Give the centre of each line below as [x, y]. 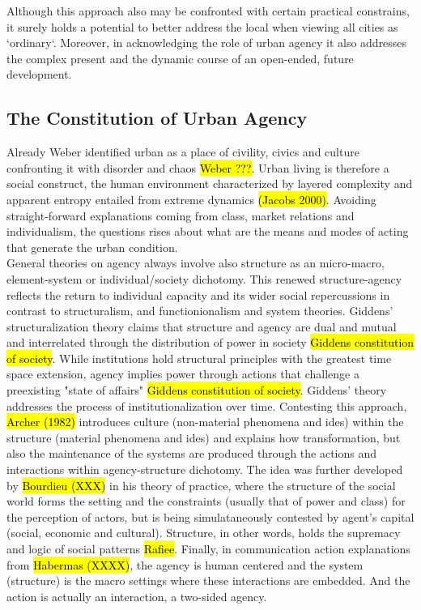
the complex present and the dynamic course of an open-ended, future [180, 58]
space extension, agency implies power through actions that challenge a [183, 374]
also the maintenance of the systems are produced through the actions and [192, 453]
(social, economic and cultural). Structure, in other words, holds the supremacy [204, 533]
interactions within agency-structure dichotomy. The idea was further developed [205, 469]
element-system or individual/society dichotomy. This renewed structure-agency [204, 278]
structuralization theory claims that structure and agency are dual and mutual [202, 326]
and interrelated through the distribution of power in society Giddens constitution [210, 342]
